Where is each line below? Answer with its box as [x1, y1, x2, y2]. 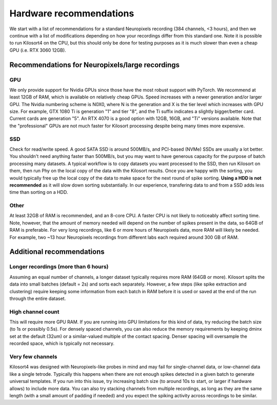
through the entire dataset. [9, 295, 66, 301]
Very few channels [9, 353, 57, 360]
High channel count [9, 308, 60, 315]
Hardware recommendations [9, 8, 134, 19]
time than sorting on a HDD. [9, 189, 68, 195]
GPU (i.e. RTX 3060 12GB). [9, 47, 66, 53]
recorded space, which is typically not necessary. [9, 340, 115, 347]
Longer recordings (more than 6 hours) [9, 263, 109, 270]
